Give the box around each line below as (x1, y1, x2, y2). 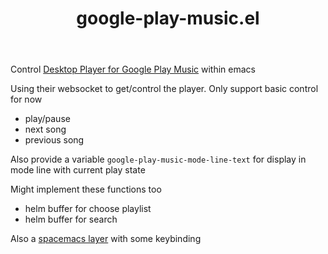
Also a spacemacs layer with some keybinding (10, 233, 202, 245)
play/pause (24, 113, 71, 125)
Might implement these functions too (10, 183, 162, 196)
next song (24, 123, 67, 136)
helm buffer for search (24, 213, 118, 226)
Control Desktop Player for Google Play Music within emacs (10, 63, 256, 76)
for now (10, 93, 43, 106)
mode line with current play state (10, 164, 146, 176)
